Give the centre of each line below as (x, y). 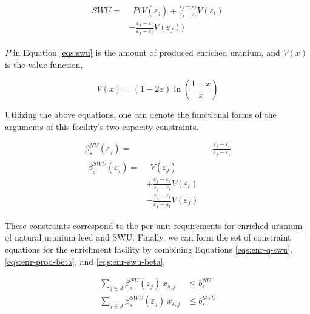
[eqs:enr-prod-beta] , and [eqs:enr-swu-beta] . (85, 261)
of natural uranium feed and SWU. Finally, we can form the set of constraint (148, 237)
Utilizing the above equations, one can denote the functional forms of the (141, 114)
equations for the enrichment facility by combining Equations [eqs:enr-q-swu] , (149, 249)
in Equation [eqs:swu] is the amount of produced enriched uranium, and (147, 52)
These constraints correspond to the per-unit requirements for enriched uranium (154, 225)
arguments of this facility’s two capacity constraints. (102, 126)
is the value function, (44, 64)
